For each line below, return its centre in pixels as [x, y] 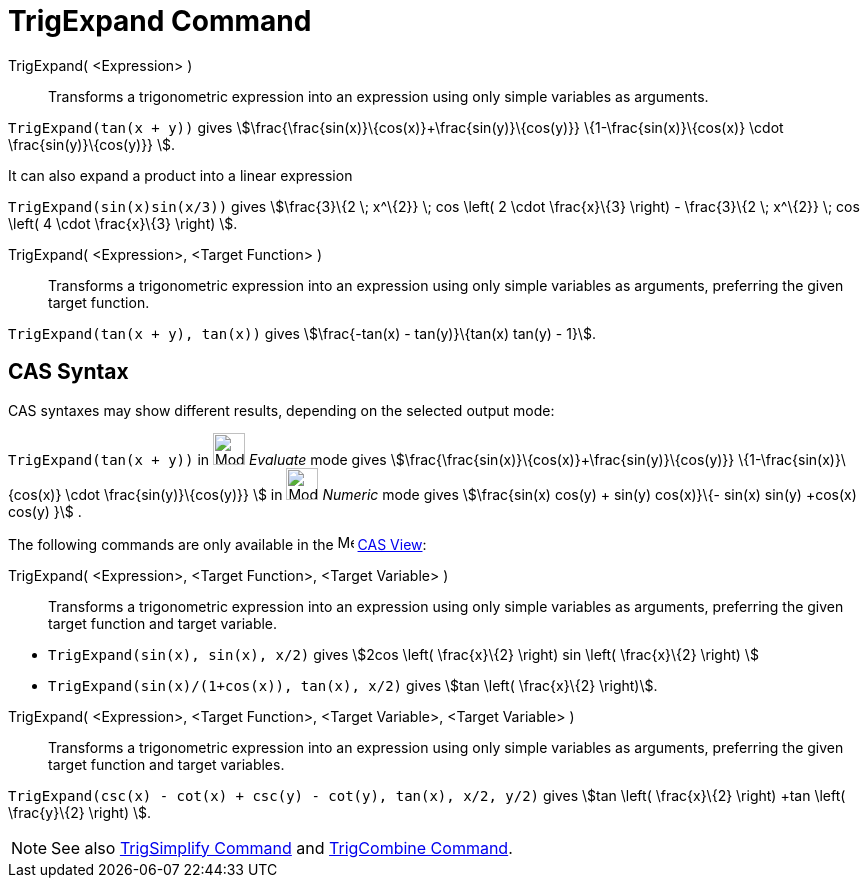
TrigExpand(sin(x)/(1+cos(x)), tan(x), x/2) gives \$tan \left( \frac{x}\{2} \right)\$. [353, 685]
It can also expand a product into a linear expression [180, 175]
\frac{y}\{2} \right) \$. [80, 812]
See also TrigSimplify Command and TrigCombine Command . [282, 847]
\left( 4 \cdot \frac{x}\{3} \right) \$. [123, 223]
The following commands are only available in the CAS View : [217, 544]
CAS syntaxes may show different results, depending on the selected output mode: [281, 410]
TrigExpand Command [160, 21]
